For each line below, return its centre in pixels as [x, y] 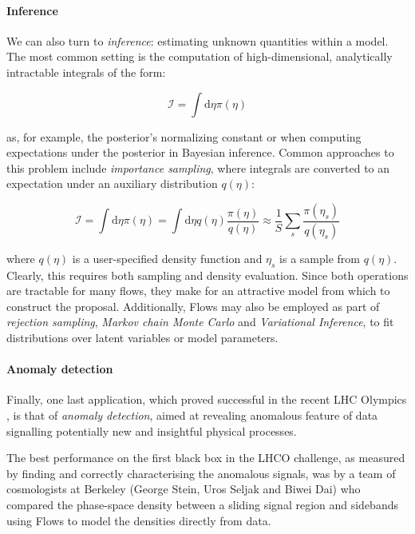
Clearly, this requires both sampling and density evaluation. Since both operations [207, 275]
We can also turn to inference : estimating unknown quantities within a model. [198, 40]
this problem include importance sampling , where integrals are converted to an [198, 167]
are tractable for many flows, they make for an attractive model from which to [198, 291]
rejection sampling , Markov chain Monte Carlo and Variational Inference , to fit [200, 322]
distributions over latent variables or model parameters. [142, 337]
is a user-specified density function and [167, 258]
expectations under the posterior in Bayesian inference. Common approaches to [200, 152]
